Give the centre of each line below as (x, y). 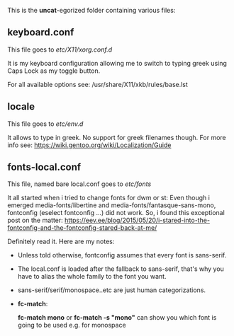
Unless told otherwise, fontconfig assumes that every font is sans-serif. (122, 255)
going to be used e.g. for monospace (72, 325)
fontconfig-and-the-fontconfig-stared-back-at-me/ (82, 228)
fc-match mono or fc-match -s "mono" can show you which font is (117, 318)
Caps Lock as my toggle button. (54, 71)
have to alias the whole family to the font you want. (92, 277)
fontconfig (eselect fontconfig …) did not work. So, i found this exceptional (116, 213)
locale (21, 106)
